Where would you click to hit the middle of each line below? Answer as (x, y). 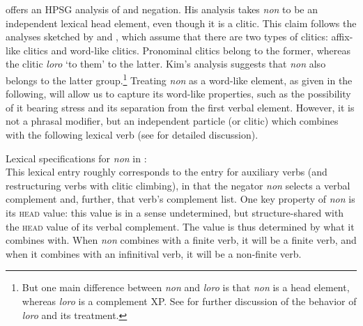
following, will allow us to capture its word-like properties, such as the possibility (178, 94)
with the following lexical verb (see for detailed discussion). (132, 134)
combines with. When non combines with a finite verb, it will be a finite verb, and (181, 240)
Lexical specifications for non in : (76, 158)
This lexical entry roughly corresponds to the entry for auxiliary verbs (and (167, 172)
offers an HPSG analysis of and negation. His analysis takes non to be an (162, 9)
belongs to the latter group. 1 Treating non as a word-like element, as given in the (179, 79)
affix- (342, 37)
